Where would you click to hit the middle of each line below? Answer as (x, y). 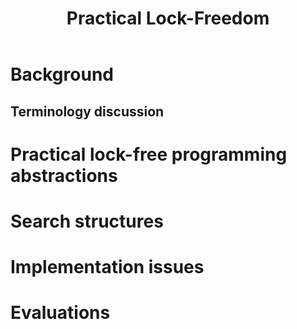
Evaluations (60, 313)
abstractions (64, 175)
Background (62, 74)
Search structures (87, 221)
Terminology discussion (87, 111)
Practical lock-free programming (149, 154)
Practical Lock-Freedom (168, 18)
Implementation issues (107, 267)
